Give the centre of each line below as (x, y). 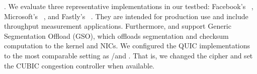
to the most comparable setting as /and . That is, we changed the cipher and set (128, 55)
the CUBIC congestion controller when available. (79, 65)
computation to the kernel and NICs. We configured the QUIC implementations (127, 46)
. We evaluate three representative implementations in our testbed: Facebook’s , (129, 6)
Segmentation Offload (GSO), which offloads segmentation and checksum (116, 35)
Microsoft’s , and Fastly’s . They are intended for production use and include (126, 16)
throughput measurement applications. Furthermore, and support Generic (118, 26)
